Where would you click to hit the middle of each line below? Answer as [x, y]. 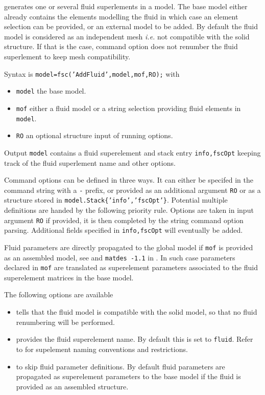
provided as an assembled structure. [72, 386]
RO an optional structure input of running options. [94, 135]
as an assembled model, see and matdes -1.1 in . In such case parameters [120, 257]
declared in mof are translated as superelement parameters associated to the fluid [131, 267]
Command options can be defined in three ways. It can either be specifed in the [129, 180]
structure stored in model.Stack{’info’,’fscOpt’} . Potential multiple [116, 200]
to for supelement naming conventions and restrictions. [102, 349]
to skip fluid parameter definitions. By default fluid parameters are [121, 366]
